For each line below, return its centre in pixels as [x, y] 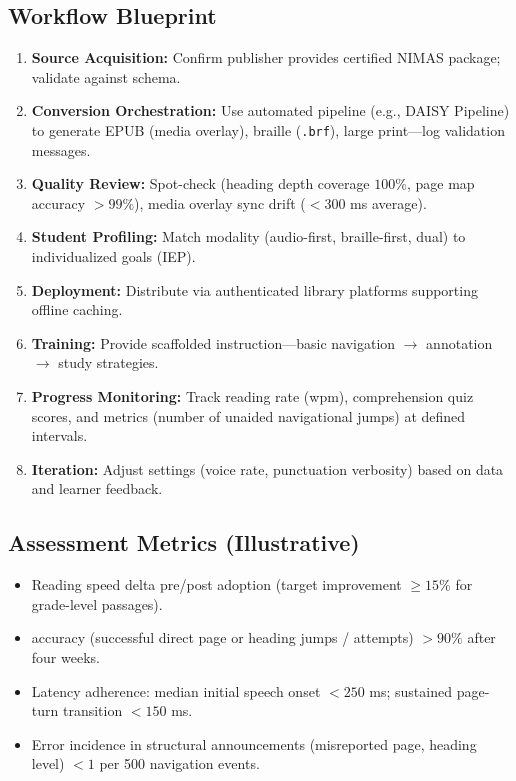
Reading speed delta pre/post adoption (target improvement [216, 584]
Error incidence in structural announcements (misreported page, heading [254, 743]
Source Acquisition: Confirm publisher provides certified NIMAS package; [266, 57]
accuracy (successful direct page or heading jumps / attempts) [222, 637]
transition [92, 710]
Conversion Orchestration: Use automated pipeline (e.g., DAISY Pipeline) [270, 110]
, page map [440, 183]
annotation [459, 342]
